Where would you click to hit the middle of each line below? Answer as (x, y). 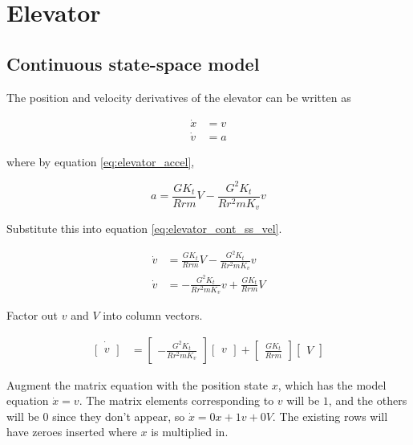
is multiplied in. (190, 432)
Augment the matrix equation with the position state (138, 384)
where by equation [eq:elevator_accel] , (101, 161)
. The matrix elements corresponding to (176, 400)
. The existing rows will (330, 416)
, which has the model (332, 384)
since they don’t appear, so (119, 416)
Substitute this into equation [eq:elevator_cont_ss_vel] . (144, 229)
